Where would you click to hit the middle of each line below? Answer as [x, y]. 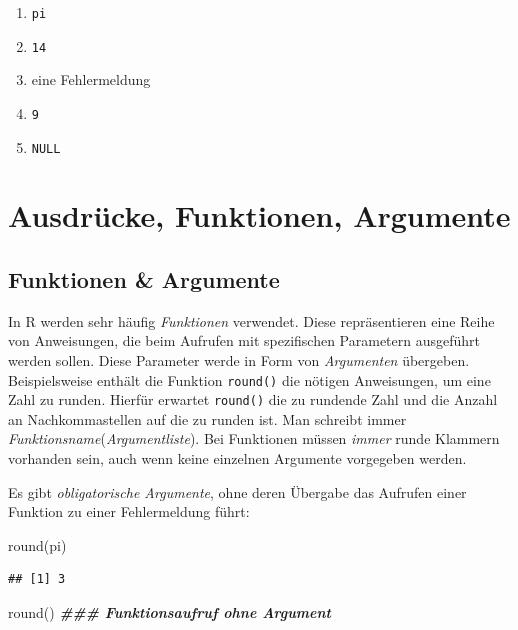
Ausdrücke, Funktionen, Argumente [259, 215]
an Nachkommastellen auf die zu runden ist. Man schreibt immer [207, 418]
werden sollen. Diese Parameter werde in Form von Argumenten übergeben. [239, 359]
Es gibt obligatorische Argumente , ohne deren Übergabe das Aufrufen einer [237, 491]
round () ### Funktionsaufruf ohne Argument [169, 612]
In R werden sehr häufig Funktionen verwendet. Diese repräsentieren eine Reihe [251, 320]
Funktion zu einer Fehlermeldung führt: [129, 511]
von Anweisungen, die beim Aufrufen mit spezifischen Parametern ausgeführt [244, 340]
